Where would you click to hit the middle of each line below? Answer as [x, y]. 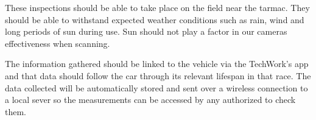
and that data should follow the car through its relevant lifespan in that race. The [158, 75]
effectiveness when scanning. [58, 43]
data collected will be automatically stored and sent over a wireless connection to [156, 87]
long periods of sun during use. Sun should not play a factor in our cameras [146, 31]
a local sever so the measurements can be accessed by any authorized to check [150, 100]
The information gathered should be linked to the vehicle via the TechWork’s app [157, 64]
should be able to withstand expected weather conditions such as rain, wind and [155, 19]
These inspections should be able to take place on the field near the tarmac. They [157, 7]
